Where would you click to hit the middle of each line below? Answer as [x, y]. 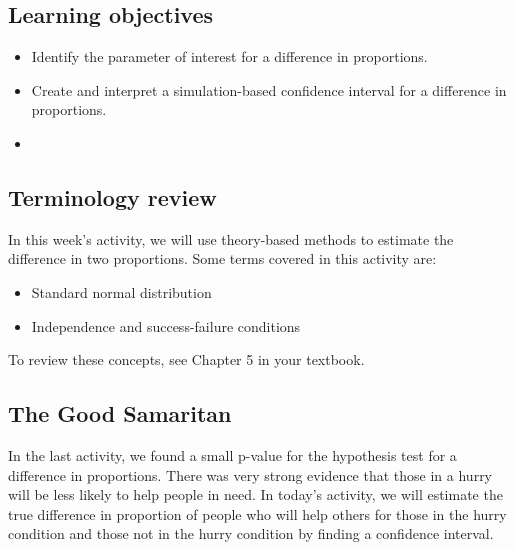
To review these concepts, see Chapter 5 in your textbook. [186, 359]
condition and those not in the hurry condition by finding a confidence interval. [251, 533]
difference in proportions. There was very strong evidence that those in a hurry [250, 474]
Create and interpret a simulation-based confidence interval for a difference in [269, 89]
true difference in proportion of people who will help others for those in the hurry [257, 513]
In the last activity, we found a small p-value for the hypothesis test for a [232, 454]
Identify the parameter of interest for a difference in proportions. [229, 56]
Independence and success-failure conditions [166, 325]
